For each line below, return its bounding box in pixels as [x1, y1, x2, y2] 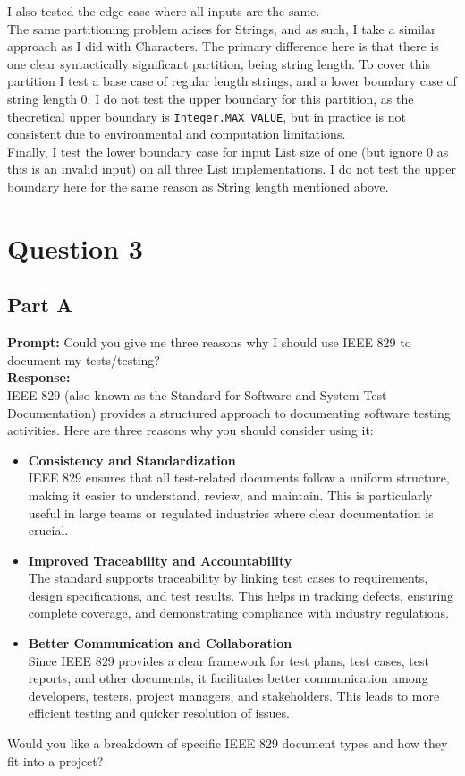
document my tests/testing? [7, 350, 160, 369]
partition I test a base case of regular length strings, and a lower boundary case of [7, 72, 457, 90]
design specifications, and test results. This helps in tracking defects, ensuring [28, 585, 454, 604]
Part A [7, 291, 73, 319]
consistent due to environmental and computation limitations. [7, 124, 346, 143]
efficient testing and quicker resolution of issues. [28, 704, 290, 722]
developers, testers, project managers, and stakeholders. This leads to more [28, 686, 440, 704]
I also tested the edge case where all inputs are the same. [7, 2, 320, 20]
